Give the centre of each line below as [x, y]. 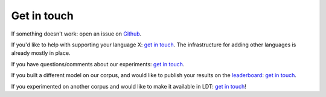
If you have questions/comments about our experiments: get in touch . [98, 64]
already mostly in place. [41, 53]
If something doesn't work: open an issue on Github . [76, 34]
